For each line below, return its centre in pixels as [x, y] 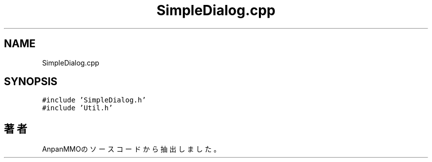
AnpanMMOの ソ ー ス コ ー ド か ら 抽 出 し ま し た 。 [131, 149]
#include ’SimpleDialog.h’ [94, 100]
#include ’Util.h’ [77, 108]
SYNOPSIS [31, 82]
